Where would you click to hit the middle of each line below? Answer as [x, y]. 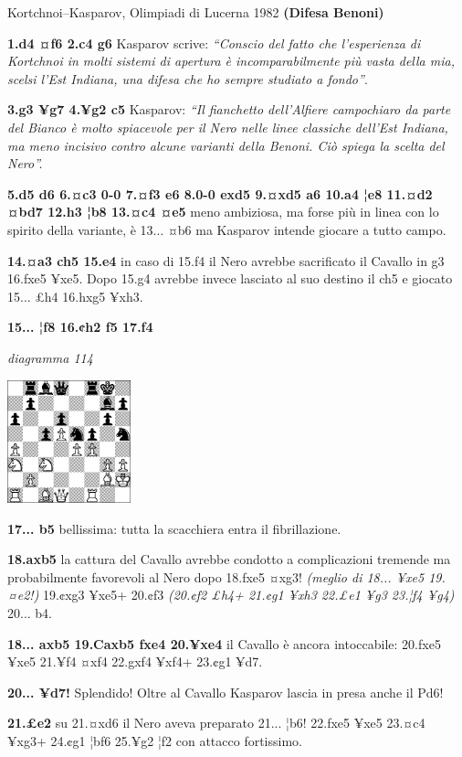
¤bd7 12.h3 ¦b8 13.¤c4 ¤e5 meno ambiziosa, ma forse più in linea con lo [223, 212]
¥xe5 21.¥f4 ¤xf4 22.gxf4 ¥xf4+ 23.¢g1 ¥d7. [135, 661]
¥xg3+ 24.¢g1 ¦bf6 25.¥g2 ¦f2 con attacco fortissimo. [155, 740]
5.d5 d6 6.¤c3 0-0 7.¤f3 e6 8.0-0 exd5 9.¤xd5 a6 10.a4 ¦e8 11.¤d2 [220, 193]
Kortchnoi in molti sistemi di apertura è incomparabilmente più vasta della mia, [231, 61]
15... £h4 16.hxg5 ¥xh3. [75, 296]
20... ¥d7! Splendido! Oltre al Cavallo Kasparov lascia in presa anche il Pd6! [226, 692]
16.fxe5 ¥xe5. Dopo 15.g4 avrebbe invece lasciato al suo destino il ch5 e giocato [230, 278]
